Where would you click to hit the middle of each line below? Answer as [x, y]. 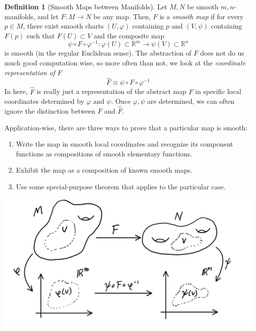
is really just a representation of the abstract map [112, 91]
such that [41, 35]
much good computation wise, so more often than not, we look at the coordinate [125, 63]
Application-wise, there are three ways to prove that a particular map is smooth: [126, 127]
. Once [121, 101]
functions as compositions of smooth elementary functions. [104, 153]
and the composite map [129, 35]
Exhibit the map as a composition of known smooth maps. [104, 170]
